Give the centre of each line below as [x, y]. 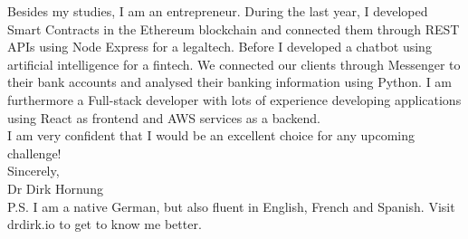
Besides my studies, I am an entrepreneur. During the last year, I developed [218, 11]
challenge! [34, 153]
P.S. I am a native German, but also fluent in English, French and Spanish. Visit [231, 206]
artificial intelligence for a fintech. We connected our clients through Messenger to [234, 64]
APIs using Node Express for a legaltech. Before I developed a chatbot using [220, 47]
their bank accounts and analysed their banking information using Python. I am [230, 82]
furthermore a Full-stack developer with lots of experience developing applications [234, 99]
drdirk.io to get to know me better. [105, 224]
